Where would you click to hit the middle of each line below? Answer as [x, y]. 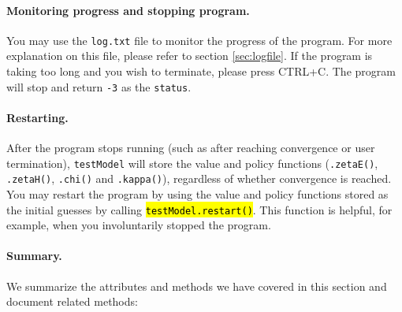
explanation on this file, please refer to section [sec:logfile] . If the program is [190, 56]
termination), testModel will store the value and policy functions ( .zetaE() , [192, 163]
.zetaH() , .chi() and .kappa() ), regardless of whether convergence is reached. [199, 178]
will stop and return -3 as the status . [99, 86]
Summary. [34, 256]
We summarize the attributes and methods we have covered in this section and [197, 286]
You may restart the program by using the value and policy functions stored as [197, 194]
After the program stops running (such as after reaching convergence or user [191, 148]
